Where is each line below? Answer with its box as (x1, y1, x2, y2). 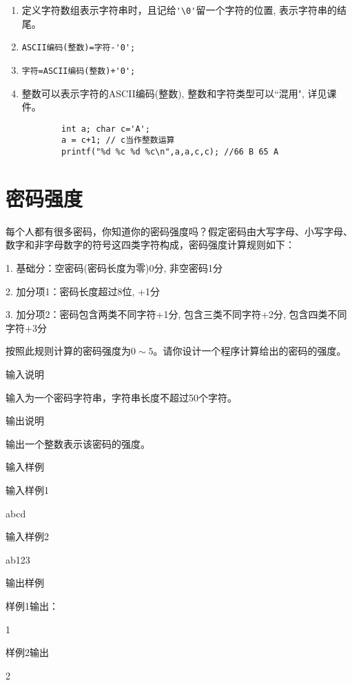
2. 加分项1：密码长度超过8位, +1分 (6, 284, 160, 298)
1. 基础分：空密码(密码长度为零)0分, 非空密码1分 (6, 261, 222, 275)
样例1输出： (6, 598, 59, 613)
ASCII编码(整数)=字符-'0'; (21, 43, 136, 53)
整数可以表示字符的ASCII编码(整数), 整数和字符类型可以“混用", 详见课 (21, 86, 337, 100)
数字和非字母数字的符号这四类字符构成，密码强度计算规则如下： (6, 237, 295, 252)
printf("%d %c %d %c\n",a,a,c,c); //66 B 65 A (61, 147, 279, 157)
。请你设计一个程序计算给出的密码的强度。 (153, 344, 346, 358)
